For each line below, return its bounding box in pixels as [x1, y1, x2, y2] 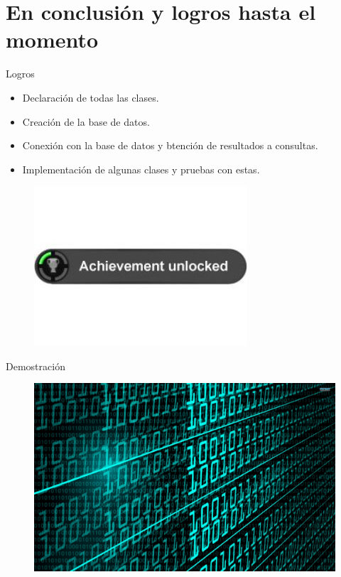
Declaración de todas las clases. [22, 90, 159, 104]
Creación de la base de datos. [22, 114, 150, 129]
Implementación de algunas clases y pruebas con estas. [22, 161, 260, 176]
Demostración [6, 358, 65, 373]
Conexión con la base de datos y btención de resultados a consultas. [22, 138, 318, 153]
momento [6, 25, 99, 54]
